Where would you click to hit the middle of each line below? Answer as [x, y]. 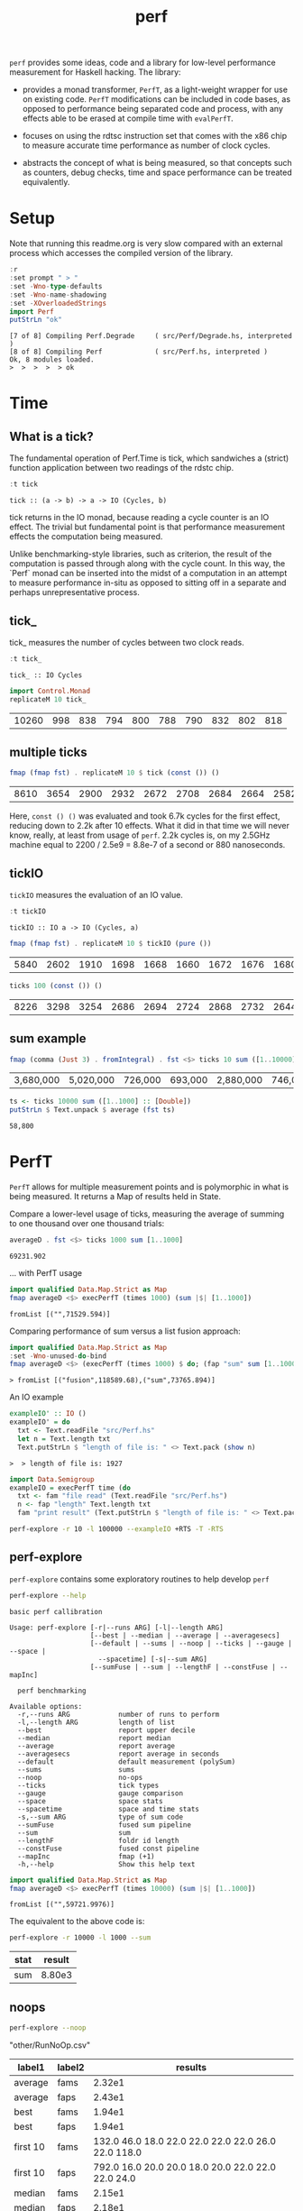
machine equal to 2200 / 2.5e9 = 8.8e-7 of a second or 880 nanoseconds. [147, 845]
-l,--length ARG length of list [96, 1722]
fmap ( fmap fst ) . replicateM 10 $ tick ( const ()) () [115, 773]
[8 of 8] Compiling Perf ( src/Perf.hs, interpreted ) [139, 352]
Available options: [46, 1706]
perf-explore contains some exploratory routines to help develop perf [139, 1579]
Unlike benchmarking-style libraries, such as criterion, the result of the [141, 554]
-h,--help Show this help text [106, 1864]
